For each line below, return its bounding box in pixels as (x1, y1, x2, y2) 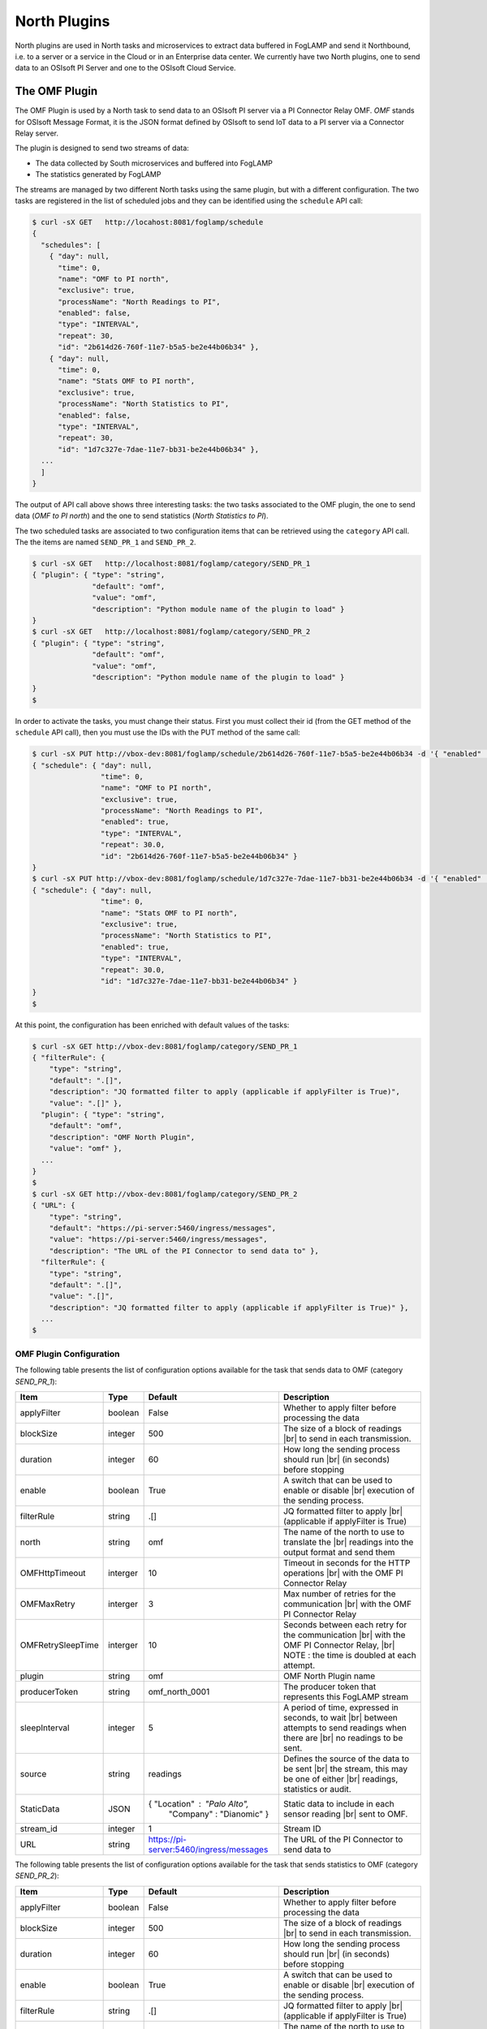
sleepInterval (19, 1721, 70, 1733)
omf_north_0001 (148, 1686, 210, 1697)
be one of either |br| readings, (282, 1773, 399, 1785)
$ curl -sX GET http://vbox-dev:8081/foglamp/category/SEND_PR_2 (32, 1189, 298, 1199)
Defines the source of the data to (282, 1753, 410, 1764)
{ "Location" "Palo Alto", (148, 1798, 249, 1809)
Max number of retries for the (282, 1587, 397, 1599)
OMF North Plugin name (282, 1670, 376, 1682)
